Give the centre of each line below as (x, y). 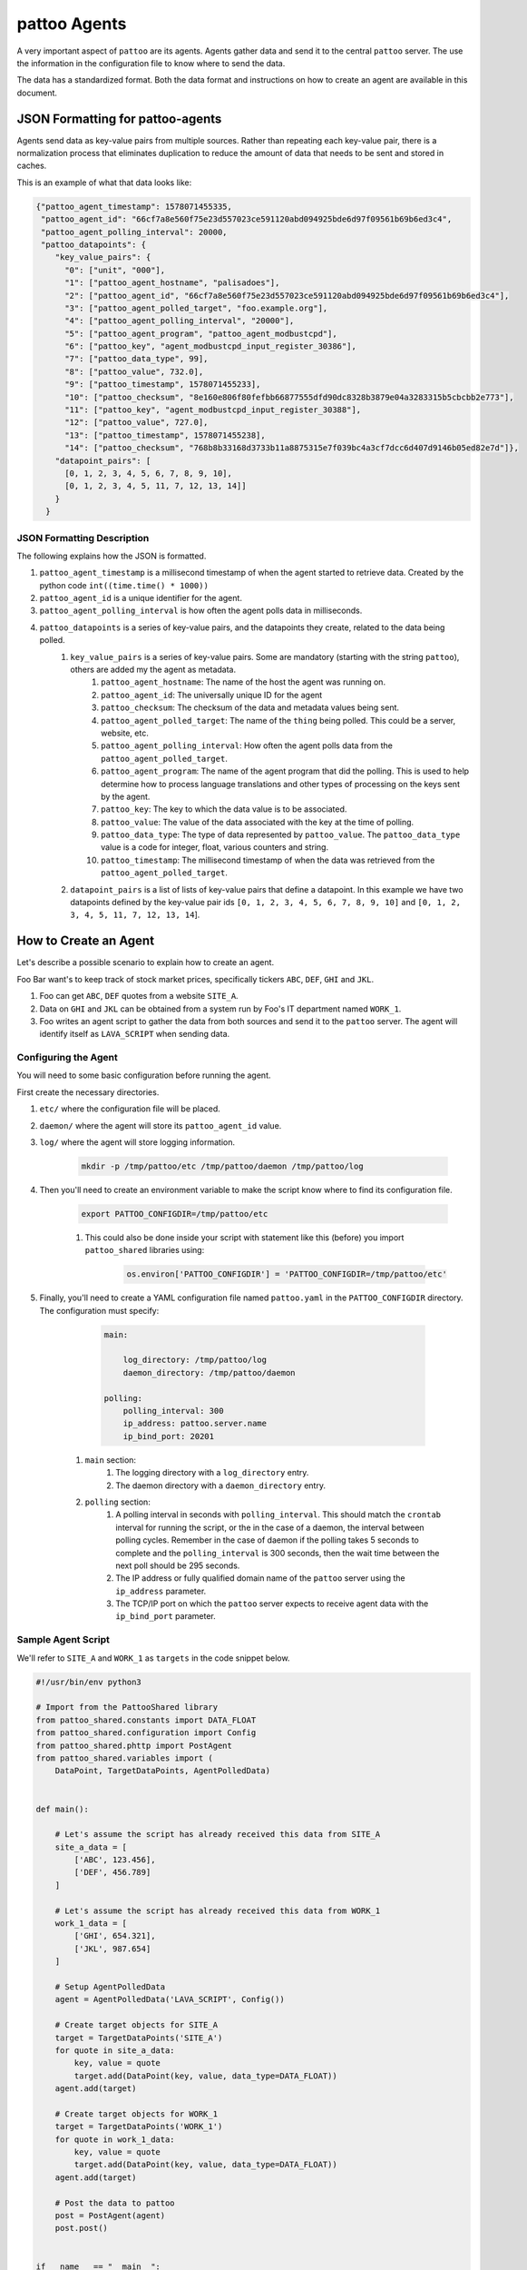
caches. (32, 166)
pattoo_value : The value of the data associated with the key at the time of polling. (258, 822)
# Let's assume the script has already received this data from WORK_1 (218, 1910)
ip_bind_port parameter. (166, 1616)
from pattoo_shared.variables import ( (124, 1758)
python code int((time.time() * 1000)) (124, 585)
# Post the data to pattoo (115, 2203)
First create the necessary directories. (88, 1092)
